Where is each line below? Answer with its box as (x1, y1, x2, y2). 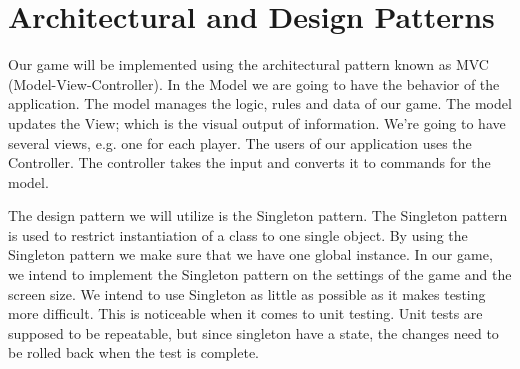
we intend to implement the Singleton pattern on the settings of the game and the (8, 264, 512, 285)
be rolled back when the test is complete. (8, 342, 259, 363)
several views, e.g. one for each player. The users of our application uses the (8, 132, 472, 153)
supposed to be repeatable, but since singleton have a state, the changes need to (8, 322, 499, 343)
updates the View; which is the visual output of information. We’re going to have (8, 112, 506, 133)
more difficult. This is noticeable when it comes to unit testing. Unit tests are (8, 303, 483, 324)
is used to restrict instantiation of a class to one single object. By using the (8, 224, 468, 245)
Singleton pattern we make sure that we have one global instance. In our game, (8, 244, 493, 265)
